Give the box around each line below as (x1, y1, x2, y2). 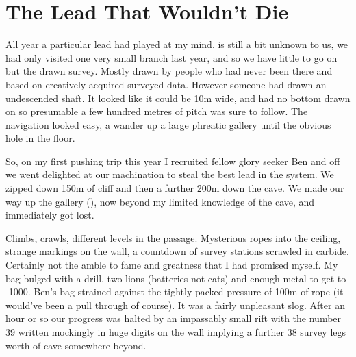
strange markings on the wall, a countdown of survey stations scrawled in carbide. (5, 244, 349, 258)
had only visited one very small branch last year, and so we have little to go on (5, 50, 338, 64)
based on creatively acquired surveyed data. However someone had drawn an (5, 77, 327, 91)
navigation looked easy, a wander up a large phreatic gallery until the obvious (5, 117, 331, 132)
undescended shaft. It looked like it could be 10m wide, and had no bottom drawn (5, 90, 351, 105)
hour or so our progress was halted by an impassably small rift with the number (5, 311, 342, 325)
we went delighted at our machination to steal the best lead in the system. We (5, 167, 334, 182)
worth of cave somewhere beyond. (5, 338, 147, 352)
